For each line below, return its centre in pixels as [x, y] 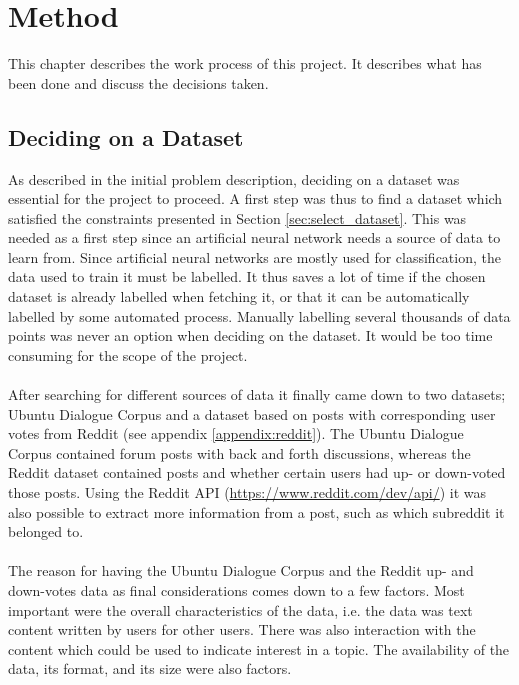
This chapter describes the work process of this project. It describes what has [245, 63]
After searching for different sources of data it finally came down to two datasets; [257, 394]
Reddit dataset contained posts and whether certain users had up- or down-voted [257, 472]
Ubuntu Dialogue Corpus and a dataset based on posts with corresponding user [252, 413]
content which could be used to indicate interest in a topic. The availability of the [259, 648]
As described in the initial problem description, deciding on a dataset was [234, 178]
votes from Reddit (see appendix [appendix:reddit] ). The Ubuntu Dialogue [236, 433]
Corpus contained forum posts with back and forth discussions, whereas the [239, 452]
